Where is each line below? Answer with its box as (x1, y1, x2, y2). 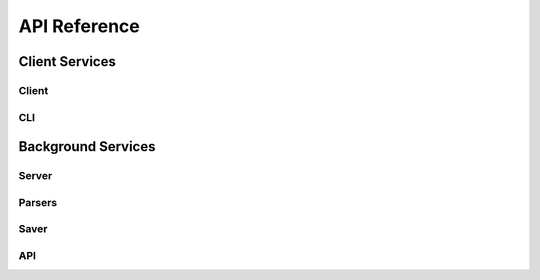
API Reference (18, 15, 140, 37)
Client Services (18, 53, 117, 70)
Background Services (18, 138, 156, 155)
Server (18, 169, 53, 183)
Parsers (18, 195, 58, 209)
